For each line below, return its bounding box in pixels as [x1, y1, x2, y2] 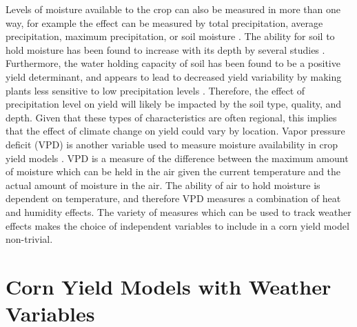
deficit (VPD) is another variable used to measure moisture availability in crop [6, 137, 338, 151]
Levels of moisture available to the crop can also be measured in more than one [6, 2, 340, 16]
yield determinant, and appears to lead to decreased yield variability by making [6, 69, 342, 83]
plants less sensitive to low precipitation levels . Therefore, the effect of [6, 83, 305, 97]
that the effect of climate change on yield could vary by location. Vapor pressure [6, 123, 345, 138]
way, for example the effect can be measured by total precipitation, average [6, 15, 323, 30]
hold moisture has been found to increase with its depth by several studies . [6, 42, 325, 57]
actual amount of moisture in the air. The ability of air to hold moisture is [6, 177, 320, 192]
